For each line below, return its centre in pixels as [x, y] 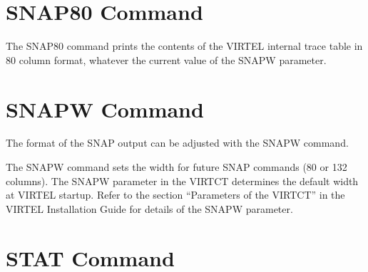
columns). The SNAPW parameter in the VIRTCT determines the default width [182, 181]
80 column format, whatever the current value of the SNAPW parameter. [166, 59]
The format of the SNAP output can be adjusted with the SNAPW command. [177, 143]
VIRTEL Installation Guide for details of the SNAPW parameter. [149, 208]
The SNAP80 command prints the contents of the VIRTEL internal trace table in [184, 46]
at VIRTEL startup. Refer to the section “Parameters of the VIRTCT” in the [175, 195]
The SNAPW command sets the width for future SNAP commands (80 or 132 [177, 167]
